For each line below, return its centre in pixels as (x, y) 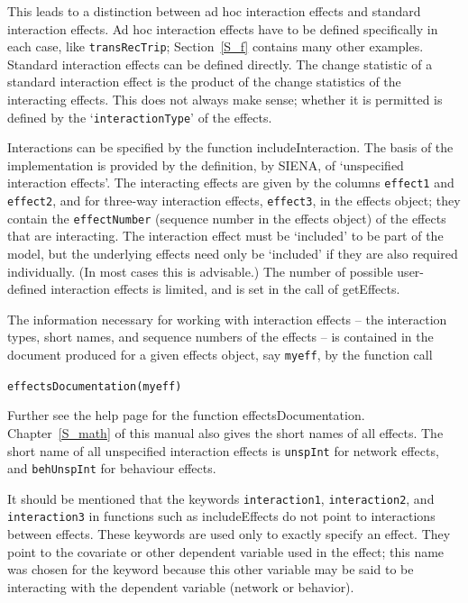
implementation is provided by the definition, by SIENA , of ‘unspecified (206, 164)
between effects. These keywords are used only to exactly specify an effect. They (229, 534)
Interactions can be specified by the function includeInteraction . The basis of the (230, 147)
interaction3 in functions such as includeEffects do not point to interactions (221, 516)
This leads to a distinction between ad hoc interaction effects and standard (214, 11)
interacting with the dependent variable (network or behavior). (181, 586)
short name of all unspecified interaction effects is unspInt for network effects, (223, 450)
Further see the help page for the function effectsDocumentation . (186, 415)
